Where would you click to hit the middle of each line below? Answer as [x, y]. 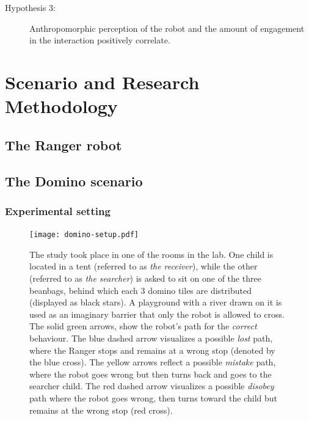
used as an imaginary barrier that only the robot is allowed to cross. [157, 314]
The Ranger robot [64, 145]
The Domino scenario [74, 181]
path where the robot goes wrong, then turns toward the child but [153, 397]
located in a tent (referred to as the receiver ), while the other [144, 266]
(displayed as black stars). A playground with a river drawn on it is [156, 302]
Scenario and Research [102, 82]
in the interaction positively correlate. [100, 40]
